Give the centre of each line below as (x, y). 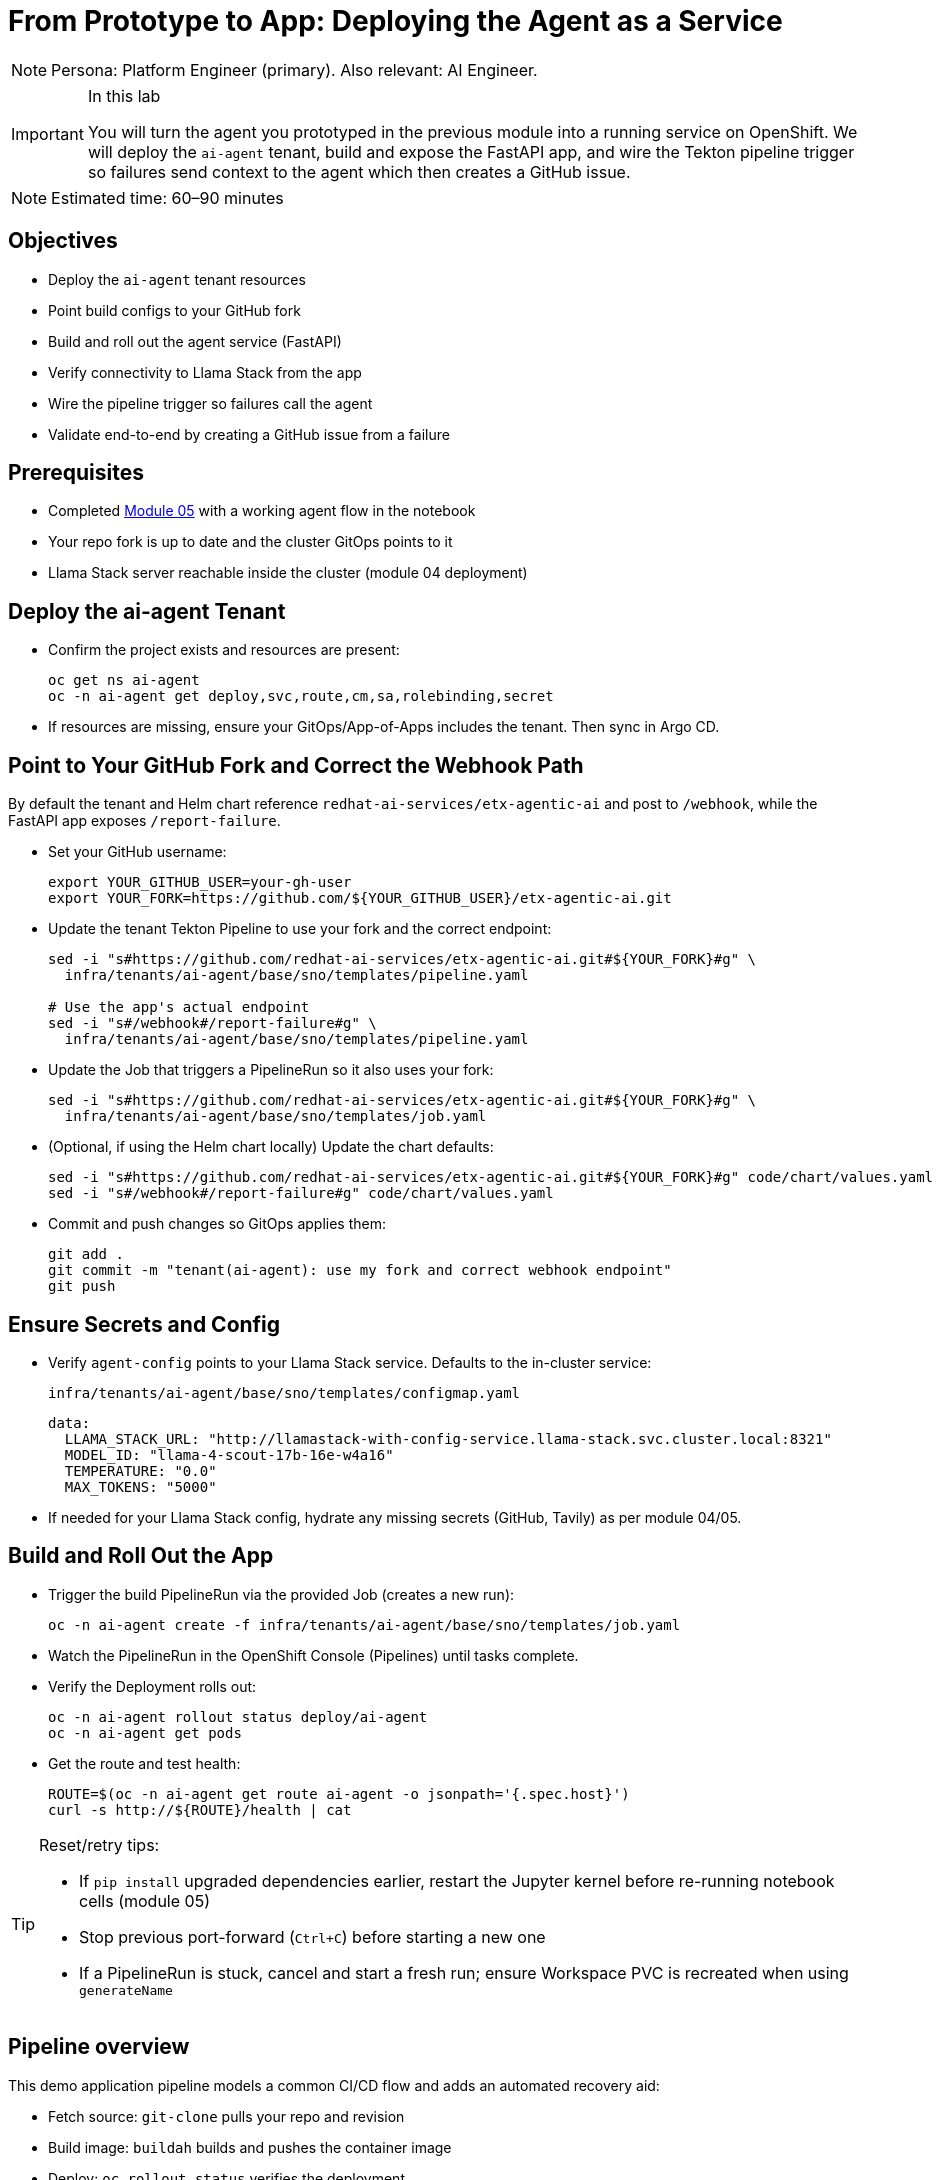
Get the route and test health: (144, 1763)
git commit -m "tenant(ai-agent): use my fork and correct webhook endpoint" (360, 1270)
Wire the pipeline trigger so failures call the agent (210, 403)
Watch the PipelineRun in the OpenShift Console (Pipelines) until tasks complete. (313, 1655)
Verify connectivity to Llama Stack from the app (205, 372)
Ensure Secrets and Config (144, 1324)
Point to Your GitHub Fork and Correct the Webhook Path (296, 765)
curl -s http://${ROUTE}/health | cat (200, 1809)
